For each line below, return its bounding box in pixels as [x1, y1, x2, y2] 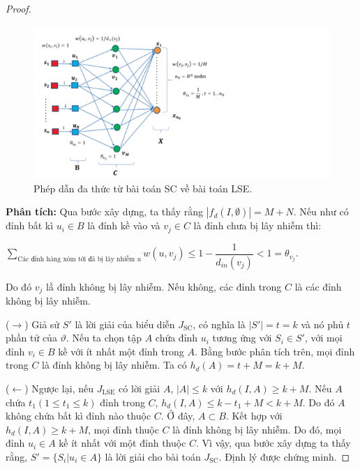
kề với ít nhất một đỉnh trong [58, 344, 184, 358]
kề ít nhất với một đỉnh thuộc [59, 436, 186, 450]
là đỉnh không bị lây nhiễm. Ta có [42, 357, 187, 372]
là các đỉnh [294, 279, 342, 293]
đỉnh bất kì [6, 218, 54, 233]
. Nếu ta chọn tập [66, 330, 142, 345]
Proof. [6, 1, 31, 15]
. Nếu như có [293, 204, 349, 219]
